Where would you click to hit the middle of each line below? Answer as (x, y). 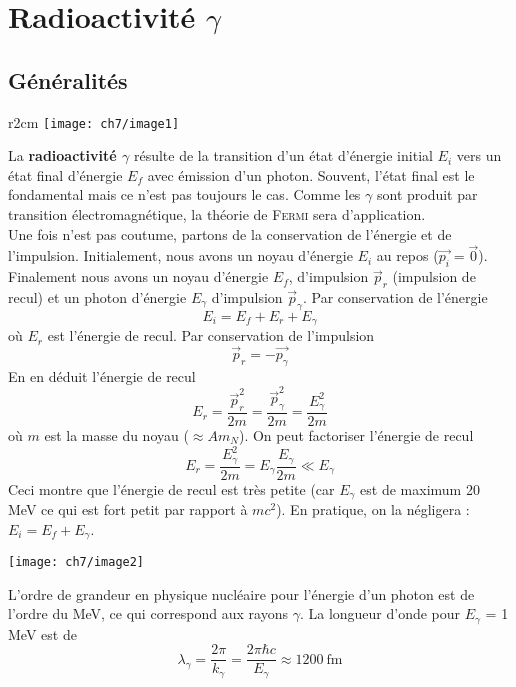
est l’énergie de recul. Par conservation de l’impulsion (211, 335)
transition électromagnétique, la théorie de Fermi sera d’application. (217, 214)
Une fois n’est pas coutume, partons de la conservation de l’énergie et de (230, 233)
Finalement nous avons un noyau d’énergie (138, 276)
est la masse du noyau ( (116, 435)
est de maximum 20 (420, 488)
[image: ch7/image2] (76, 562)
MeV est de (42, 633)
